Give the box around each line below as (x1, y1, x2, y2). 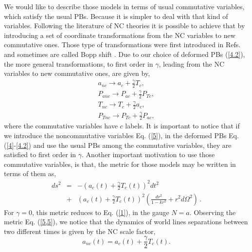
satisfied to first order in (4, 149, 76, 160)
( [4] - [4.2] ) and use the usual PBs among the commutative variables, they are (4, 140, 232, 150)
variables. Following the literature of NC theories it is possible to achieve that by (4, 20, 245, 31)
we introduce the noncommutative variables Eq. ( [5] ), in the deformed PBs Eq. (4, 130, 239, 141)
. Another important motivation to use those (82, 149, 215, 160)
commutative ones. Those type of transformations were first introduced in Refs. (4, 39, 241, 50)
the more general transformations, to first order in (4, 58, 153, 69)
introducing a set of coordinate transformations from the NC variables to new (4, 30, 235, 40)
